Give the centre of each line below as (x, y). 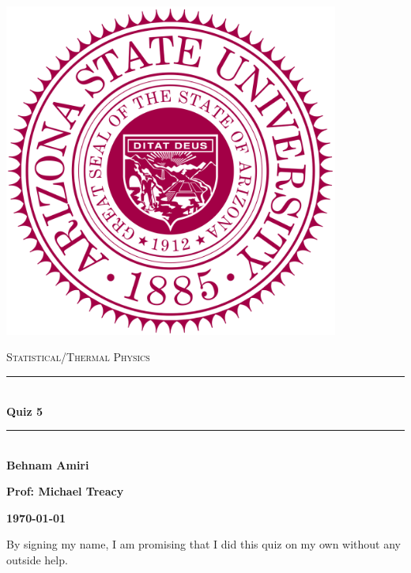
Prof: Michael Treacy (65, 491)
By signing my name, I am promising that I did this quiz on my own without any (204, 544)
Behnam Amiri (48, 464)
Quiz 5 (25, 411)
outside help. (37, 560)
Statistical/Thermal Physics (78, 357)
